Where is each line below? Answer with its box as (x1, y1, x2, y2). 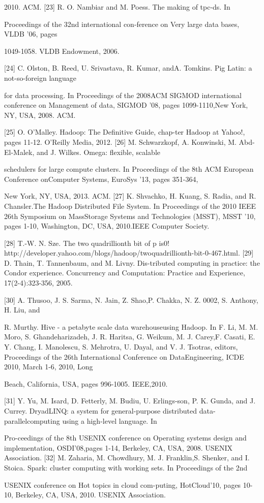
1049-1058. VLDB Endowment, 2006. (4, 45, 120, 56)
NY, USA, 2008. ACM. (4, 109, 76, 120)
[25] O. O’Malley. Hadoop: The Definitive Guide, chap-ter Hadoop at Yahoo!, (4, 127, 245, 137)
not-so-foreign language (4, 72, 77, 83)
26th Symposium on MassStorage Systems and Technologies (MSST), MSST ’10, (4, 210, 256, 221)
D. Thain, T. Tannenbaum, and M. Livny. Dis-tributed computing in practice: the (4, 257, 260, 268)
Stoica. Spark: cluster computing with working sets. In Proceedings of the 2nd (4, 462, 248, 473)
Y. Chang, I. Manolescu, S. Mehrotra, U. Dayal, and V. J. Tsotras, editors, (4, 341, 238, 352)
